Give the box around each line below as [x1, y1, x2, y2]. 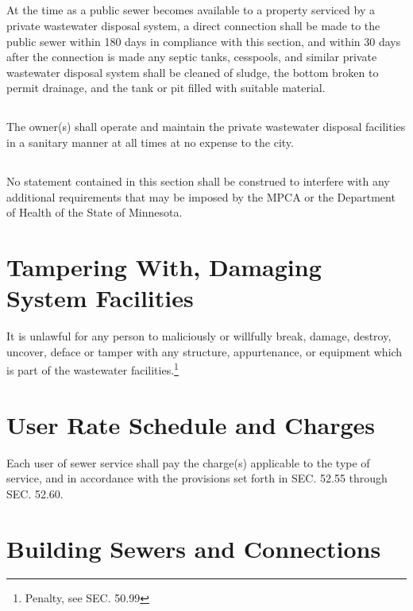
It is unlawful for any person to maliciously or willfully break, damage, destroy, [6, 328, 392, 344]
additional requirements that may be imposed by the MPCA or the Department [6, 188, 396, 205]
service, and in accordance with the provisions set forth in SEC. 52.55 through [6, 470, 388, 486]
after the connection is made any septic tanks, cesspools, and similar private [6, 48, 377, 65]
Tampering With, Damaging [6, 250, 322, 282]
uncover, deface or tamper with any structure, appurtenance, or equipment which [6, 343, 403, 359]
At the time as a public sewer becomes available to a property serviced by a [6, 2, 375, 18]
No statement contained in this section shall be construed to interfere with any [6, 172, 390, 189]
